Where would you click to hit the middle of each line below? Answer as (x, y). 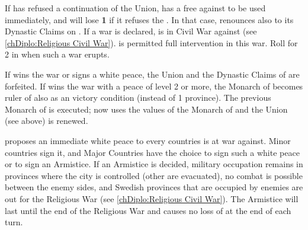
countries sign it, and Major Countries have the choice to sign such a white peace (152, 152)
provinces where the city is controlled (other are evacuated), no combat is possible (154, 175)
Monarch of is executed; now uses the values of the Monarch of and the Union (146, 109)
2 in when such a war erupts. (57, 54)
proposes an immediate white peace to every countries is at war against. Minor (148, 140)
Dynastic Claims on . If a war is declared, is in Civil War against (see (131, 31)
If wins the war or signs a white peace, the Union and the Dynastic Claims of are (152, 74)
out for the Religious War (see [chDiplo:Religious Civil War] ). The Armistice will (152, 198)
